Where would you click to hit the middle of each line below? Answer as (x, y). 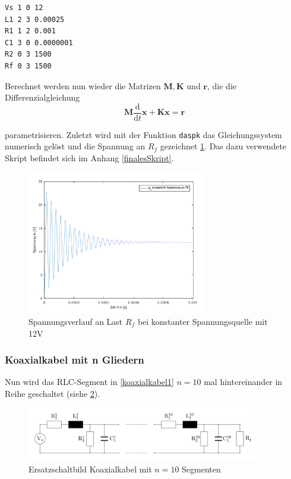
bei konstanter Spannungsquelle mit (203, 321)
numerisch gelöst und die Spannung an (75, 146)
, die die (222, 85)
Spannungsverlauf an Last (76, 321)
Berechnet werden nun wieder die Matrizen (83, 85)
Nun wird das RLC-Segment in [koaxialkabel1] (89, 382)
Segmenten (201, 469)
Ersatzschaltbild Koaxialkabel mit (90, 469)
